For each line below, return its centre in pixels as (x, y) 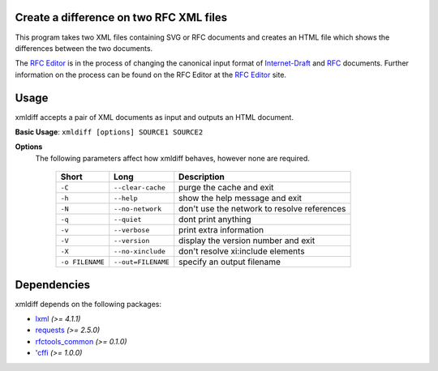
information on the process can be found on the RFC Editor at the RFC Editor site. (151, 75)
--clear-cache (140, 188)
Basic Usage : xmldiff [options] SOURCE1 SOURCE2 (109, 132)
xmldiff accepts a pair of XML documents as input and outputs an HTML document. (154, 117)
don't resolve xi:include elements (242, 251)
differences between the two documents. (84, 48)
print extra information (221, 230)
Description (202, 177)
